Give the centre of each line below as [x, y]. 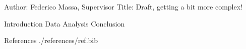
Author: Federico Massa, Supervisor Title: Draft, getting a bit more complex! [123, 6]
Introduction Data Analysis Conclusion [65, 23]
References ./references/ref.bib [51, 40]
